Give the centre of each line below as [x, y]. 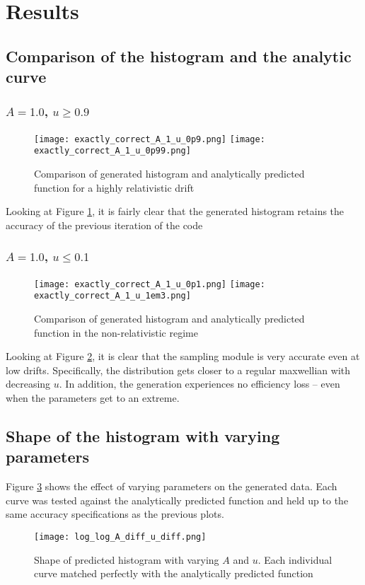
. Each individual [295, 559]
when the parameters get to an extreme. [93, 397]
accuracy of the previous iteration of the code [104, 225]
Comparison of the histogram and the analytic [179, 56]
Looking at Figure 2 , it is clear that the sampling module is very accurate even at [183, 356]
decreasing [28, 384]
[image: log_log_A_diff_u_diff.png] [120, 537]
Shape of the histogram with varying [143, 435]
